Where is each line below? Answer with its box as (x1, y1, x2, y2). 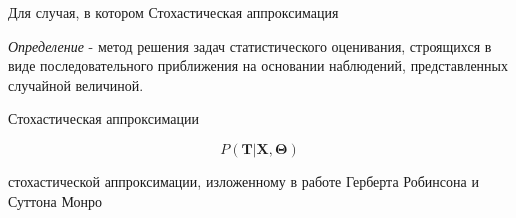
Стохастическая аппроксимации (8, 108, 199, 129)
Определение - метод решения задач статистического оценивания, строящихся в (8, 35, 492, 56)
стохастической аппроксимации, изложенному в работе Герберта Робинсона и (8, 170, 479, 191)
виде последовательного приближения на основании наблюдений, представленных (8, 55, 509, 76)
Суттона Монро (8, 190, 103, 211)
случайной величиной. (8, 74, 144, 95)
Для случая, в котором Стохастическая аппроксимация (8, 2, 339, 22)
